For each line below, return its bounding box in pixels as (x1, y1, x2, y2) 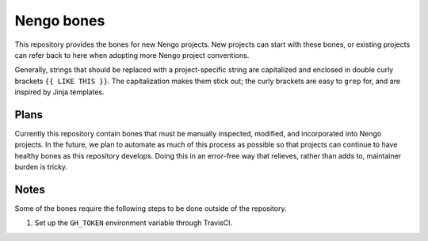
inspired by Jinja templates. (14, 87, 105, 97)
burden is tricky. (14, 163, 67, 172)
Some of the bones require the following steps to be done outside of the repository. (14, 204, 287, 213)
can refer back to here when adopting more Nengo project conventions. (14, 50, 250, 59)
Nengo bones (14, 12, 105, 29)
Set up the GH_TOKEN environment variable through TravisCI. (34, 218, 233, 228)
